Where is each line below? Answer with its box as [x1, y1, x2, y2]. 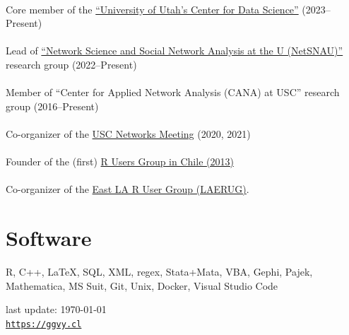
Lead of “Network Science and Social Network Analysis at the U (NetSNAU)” [6, 43, 343, 58]
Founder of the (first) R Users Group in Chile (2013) [6, 154, 234, 169]
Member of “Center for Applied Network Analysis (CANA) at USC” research [6, 85, 340, 100]
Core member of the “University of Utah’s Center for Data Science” [6, 1, 299, 16]
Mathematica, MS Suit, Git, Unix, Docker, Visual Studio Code [6, 278, 278, 293]
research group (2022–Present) [6, 57, 137, 71]
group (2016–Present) [6, 98, 99, 113]
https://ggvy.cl [6, 319, 82, 329]
